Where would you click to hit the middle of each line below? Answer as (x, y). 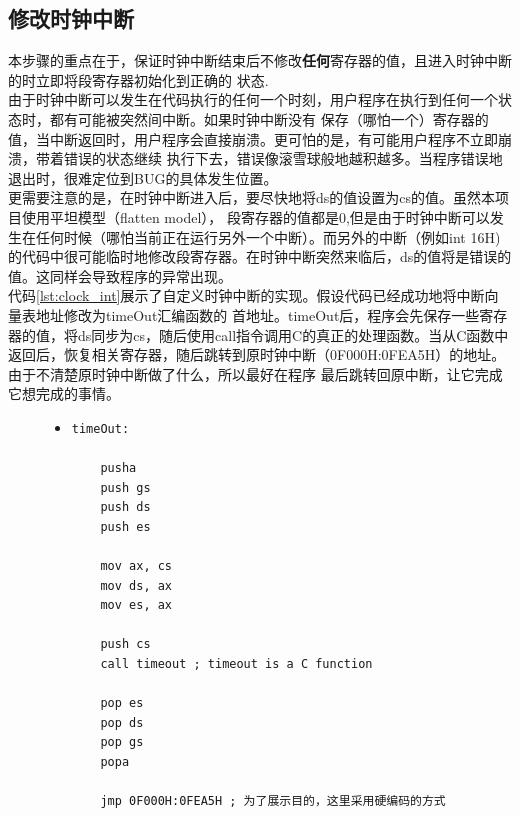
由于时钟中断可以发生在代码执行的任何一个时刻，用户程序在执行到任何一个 (253, 99)
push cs (125, 644)
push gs (125, 487)
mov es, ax (136, 605)
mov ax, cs (136, 566)
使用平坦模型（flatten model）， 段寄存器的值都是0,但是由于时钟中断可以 (255, 216)
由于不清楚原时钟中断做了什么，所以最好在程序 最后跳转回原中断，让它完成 (255, 373)
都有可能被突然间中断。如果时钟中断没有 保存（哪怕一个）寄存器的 (269, 118)
